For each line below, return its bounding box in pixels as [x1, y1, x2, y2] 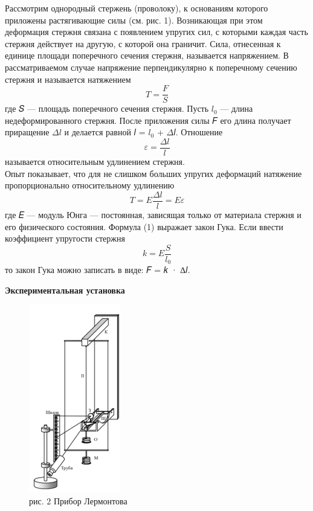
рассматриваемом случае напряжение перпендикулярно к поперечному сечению [5, 60, 297, 73]
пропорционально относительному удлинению [5, 179, 175, 191]
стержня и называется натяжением [5, 72, 131, 85]
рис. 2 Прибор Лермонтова [29, 494, 127, 507]
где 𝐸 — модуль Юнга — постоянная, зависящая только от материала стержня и [5, 208, 302, 220]
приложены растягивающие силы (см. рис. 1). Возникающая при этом [5, 13, 263, 26]
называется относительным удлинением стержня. [5, 155, 185, 168]
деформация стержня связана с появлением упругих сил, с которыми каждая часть [5, 25, 308, 38]
